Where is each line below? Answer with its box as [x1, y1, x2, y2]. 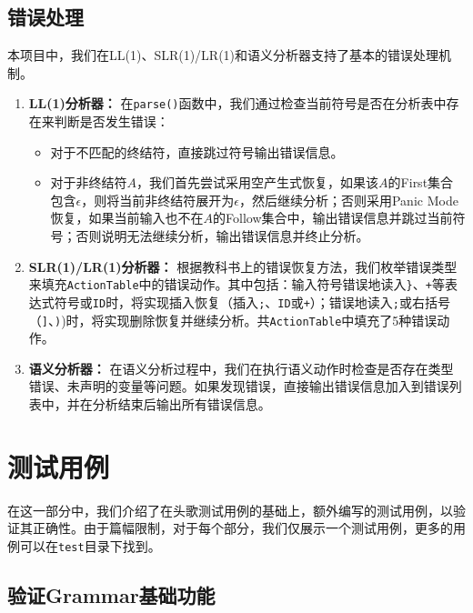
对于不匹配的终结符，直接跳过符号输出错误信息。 [50, 142, 344, 161]
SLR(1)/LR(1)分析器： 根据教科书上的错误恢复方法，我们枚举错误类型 [28, 256, 458, 276]
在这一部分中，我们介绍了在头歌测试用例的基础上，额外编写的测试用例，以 [7, 500, 453, 519]
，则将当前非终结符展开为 [81, 190, 235, 209]
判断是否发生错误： [54, 112, 169, 131]
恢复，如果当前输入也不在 [50, 208, 204, 227]
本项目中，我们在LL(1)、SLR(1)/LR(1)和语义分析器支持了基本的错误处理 [7, 45, 439, 65]
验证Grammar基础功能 [7, 580, 216, 608]
